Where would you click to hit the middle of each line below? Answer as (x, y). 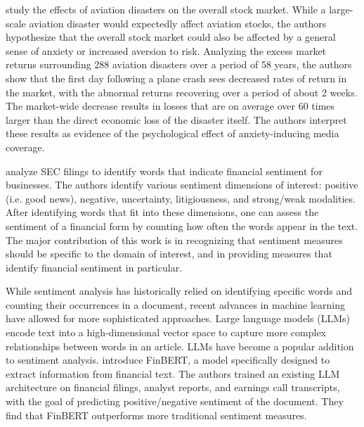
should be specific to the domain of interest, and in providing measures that (169, 254)
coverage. (25, 147)
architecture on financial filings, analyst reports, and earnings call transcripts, (173, 387)
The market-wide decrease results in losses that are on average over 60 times (170, 106)
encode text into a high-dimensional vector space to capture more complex (166, 332)
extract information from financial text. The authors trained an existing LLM (173, 373)
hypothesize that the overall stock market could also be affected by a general (171, 37)
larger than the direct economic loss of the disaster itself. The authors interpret (176, 119)
